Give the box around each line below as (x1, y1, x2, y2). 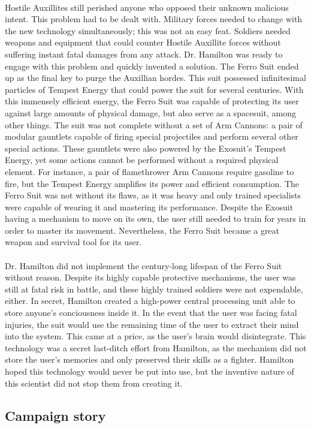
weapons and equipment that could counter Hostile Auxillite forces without (5, 36, 281, 49)
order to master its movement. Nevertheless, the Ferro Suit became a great (5, 224, 280, 236)
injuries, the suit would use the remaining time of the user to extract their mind (5, 318, 299, 330)
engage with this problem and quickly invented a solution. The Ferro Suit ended (5, 59, 299, 72)
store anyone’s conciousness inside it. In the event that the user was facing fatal (5, 306, 297, 319)
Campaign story (5, 406, 106, 424)
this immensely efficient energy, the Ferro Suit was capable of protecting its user (5, 95, 299, 107)
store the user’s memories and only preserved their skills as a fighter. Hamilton (5, 353, 294, 366)
